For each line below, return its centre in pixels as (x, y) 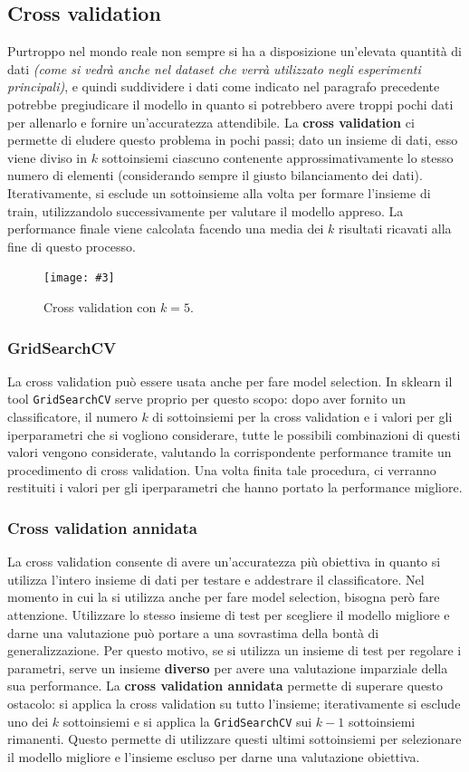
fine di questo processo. (72, 246)
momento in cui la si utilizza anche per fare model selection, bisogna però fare (224, 597)
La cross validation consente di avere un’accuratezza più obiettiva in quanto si (224, 562)
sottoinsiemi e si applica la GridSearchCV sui (187, 721)
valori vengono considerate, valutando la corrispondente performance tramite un (230, 452)
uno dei (28, 721)
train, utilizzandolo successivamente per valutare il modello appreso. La (206, 210)
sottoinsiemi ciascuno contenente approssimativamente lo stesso (278, 157)
